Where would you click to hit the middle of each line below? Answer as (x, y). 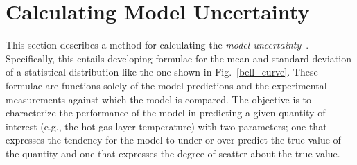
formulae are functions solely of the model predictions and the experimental (166, 85)
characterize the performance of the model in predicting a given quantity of (166, 113)
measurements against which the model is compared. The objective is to (159, 99)
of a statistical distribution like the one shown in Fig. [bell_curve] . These (162, 72)
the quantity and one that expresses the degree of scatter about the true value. (173, 153)
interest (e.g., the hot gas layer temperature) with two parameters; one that (166, 126)
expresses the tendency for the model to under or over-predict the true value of (173, 140)
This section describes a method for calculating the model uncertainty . (157, 45)
